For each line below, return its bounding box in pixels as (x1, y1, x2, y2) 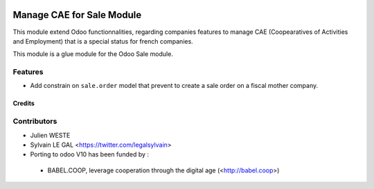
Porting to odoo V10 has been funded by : (30, 150, 149, 159)
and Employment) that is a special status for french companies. (12, 37, 193, 45)
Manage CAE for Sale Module (12, 9, 142, 21)
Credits (12, 99, 35, 107)
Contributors (12, 116, 57, 126)
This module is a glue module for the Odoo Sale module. (12, 50, 173, 58)
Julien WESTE (30, 131, 71, 139)
